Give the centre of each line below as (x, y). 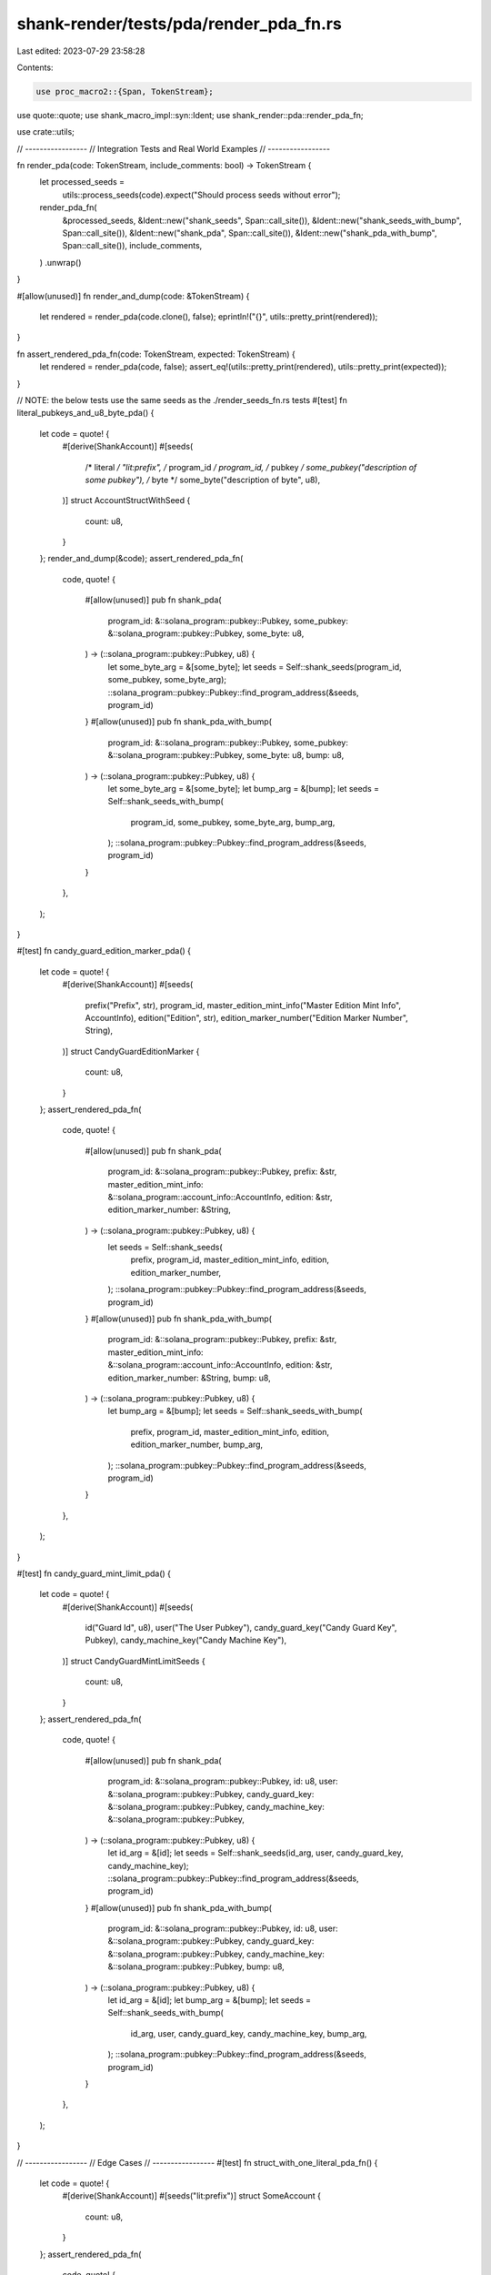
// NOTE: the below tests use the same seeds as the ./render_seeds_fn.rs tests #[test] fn (182, 399)
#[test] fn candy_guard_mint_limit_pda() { (94, 1573)
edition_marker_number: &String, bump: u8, (190, 1378)
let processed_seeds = (82, 182)
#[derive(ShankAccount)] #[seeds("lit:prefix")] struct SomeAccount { (192, 2196)
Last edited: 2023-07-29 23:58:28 (81, 51)
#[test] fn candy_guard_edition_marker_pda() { (104, 951)
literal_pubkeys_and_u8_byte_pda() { (85, 413)
